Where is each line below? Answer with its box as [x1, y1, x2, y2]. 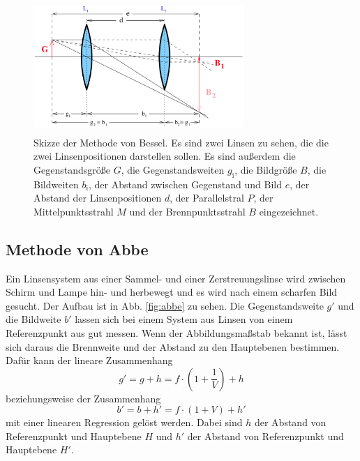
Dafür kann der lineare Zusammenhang [6, 353, 173, 368]
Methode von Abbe [6, 238, 149, 259]
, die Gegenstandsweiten [121, 162, 225, 176]
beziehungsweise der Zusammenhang [6, 391, 161, 405]
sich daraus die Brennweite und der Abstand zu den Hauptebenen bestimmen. [6, 339, 340, 354]
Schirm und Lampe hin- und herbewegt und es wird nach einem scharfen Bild [6, 285, 338, 299]
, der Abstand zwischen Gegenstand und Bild [88, 176, 283, 191]
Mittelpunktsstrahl [33, 204, 114, 218]
